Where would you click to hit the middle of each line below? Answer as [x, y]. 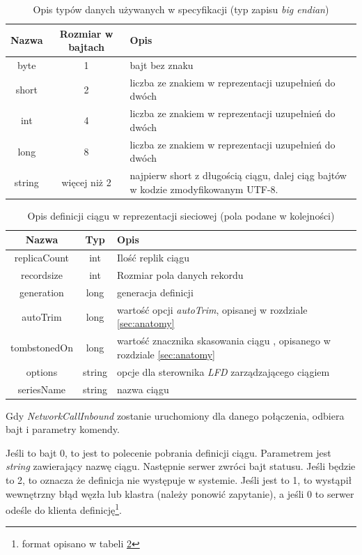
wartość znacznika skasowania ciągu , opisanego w [224, 341]
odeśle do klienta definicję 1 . [64, 509]
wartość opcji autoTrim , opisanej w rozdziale [212, 309]
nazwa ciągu [143, 389]
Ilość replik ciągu [154, 258]
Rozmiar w [86, 33]
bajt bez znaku [162, 65]
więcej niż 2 [86, 182]
